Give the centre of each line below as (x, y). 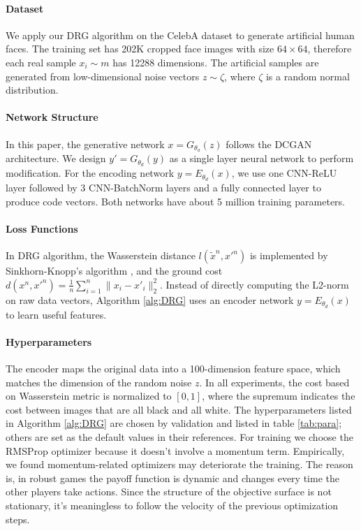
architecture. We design (56, 158)
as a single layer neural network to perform (261, 158)
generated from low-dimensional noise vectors (103, 76)
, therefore (330, 49)
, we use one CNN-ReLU (284, 173)
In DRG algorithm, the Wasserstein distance (101, 255)
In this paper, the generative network (85, 144)
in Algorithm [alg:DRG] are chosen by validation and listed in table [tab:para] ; (174, 423)
